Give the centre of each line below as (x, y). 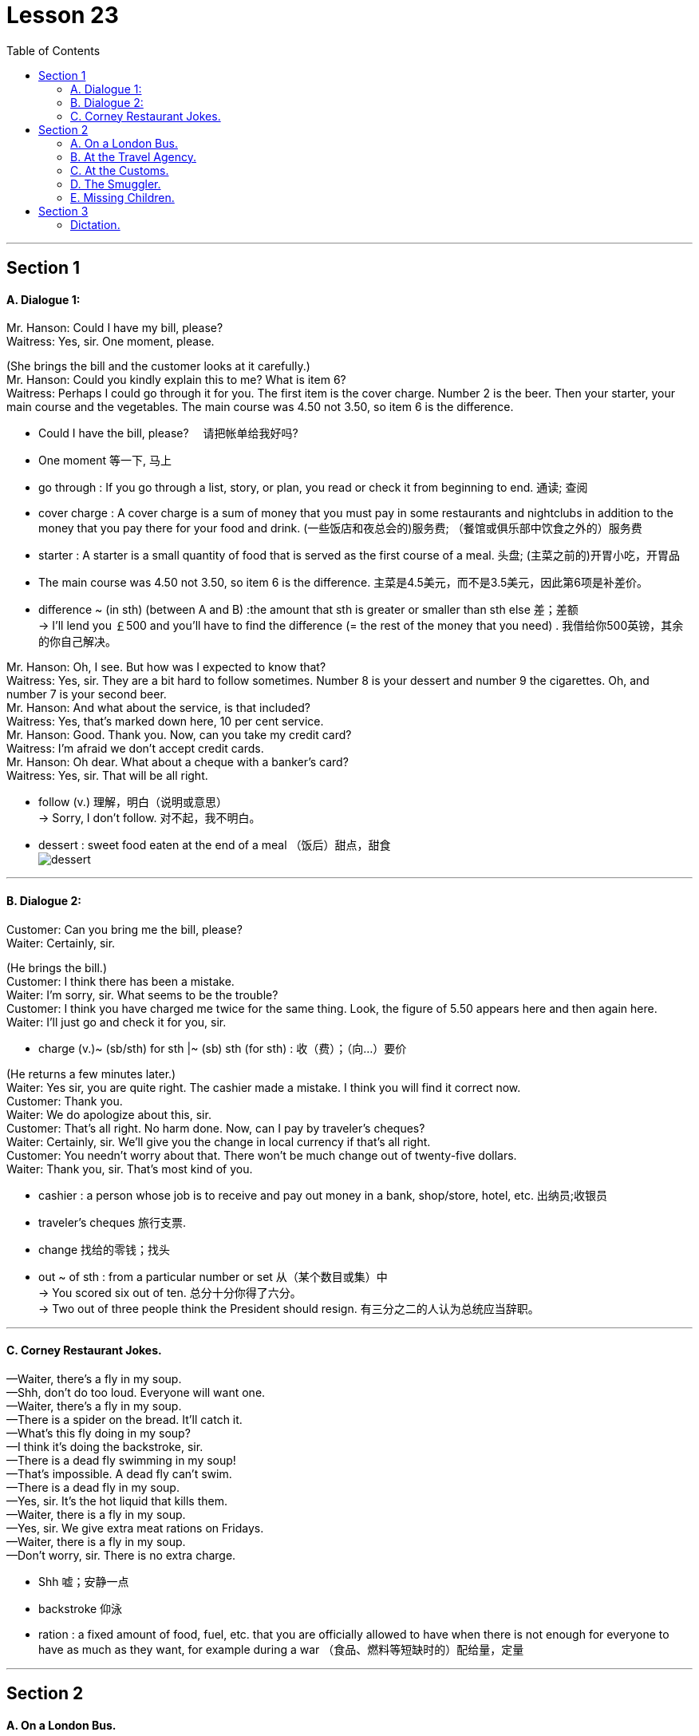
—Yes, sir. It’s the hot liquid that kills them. (117, 1501)
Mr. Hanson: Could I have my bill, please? (115, 328)
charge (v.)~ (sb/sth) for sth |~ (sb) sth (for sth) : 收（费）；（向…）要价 (223, 1048)
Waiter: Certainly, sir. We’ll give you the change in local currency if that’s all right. (219, 1141)
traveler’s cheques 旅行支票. (113, 1222)
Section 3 (63, 211)
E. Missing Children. (122, 197)
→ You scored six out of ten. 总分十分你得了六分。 (170, 1292)
